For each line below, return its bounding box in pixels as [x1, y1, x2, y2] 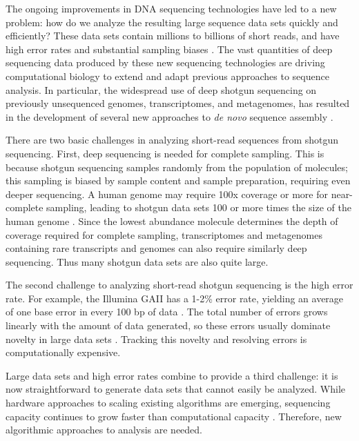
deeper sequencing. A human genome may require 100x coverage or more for [6, 186, 328, 201]
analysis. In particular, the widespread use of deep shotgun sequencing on [6, 82, 317, 97]
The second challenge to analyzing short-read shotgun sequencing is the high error [6, 277, 353, 292]
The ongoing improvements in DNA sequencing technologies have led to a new [6, 1, 337, 15]
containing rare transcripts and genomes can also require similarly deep [6, 241, 307, 255]
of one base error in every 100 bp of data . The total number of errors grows [6, 304, 328, 319]
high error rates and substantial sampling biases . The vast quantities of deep [6, 41, 333, 56]
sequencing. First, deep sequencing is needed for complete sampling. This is [6, 146, 324, 160]
